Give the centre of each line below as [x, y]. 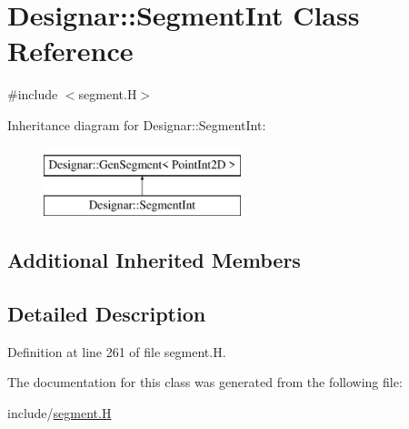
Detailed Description [107, 313]
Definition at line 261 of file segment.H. [117, 351]
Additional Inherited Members [154, 260]
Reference [70, 51]
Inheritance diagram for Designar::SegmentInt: [137, 124]
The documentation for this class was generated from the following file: [205, 382]
